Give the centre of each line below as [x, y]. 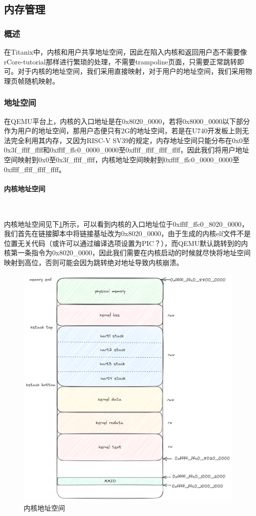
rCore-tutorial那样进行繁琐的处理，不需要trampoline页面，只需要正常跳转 [121, 61]
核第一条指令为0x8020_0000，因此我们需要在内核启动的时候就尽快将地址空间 [127, 253]
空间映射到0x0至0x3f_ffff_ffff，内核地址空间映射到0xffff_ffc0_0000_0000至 [122, 159]
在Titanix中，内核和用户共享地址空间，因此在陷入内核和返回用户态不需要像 [126, 52]
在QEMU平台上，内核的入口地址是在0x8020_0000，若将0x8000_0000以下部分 [127, 121]
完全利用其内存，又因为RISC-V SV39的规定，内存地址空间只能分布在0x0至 [130, 140]
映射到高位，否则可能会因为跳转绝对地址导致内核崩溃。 [94, 262]
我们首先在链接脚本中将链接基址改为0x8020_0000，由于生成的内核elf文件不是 [128, 233]
